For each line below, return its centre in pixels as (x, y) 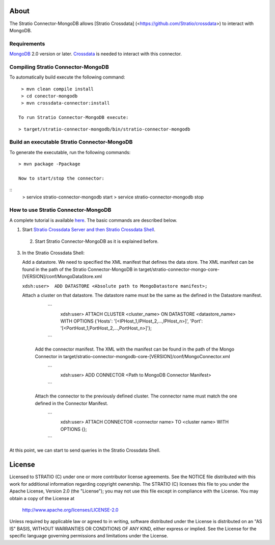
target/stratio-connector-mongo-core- (179, 269)
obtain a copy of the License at (42, 498)
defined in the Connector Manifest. (72, 403)
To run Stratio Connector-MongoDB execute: (74, 118)
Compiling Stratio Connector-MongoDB (59, 67)
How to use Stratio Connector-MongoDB (60, 210)
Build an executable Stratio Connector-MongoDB (71, 142)
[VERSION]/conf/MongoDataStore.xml (62, 277)
